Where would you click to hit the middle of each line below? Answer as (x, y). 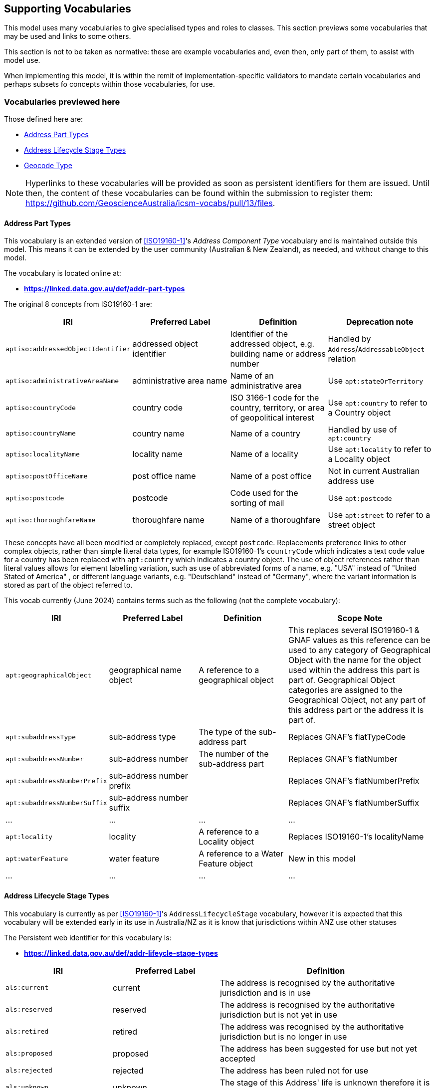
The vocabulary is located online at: (63, 273)
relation (342, 359)
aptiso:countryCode (41, 408)
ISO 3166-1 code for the (275, 398)
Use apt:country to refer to (378, 403)
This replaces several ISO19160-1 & (354, 630)
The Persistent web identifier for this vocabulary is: (88, 937)
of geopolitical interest (272, 418)
